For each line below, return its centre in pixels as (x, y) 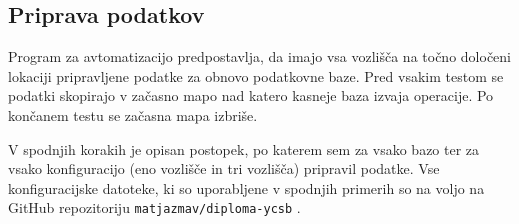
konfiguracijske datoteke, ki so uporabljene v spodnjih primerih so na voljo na (246, 187)
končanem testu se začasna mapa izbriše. (133, 114)
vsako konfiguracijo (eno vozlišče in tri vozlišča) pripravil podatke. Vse (224, 168)
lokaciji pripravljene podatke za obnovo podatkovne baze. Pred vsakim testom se (256, 75)
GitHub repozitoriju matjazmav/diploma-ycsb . (154, 207)
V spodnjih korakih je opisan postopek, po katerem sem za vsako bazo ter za (244, 148)
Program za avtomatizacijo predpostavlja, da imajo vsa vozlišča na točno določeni (259, 56)
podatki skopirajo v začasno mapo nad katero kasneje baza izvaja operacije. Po (251, 95)
